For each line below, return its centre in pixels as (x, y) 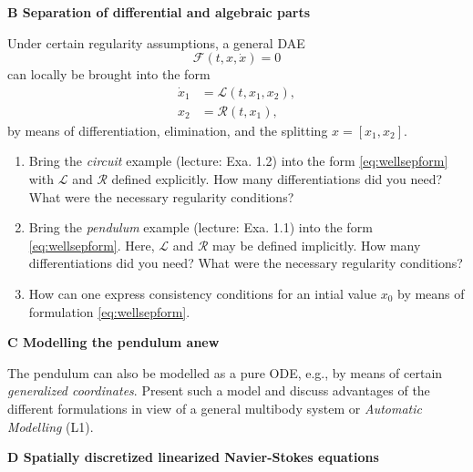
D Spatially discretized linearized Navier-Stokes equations (193, 457)
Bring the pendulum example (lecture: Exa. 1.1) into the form (201, 227)
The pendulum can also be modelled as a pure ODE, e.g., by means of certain (225, 372)
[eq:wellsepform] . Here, (92, 245)
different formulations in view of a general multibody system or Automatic (215, 408)
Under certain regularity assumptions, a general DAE (156, 42)
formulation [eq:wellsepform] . (109, 311)
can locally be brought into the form (109, 74)
